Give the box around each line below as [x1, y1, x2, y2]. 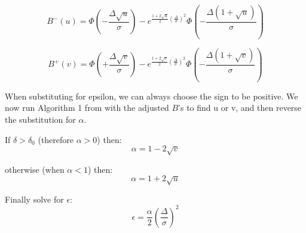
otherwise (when [5, 163, 65, 175]
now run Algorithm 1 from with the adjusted [5, 101, 169, 114]
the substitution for [5, 113, 76, 126]
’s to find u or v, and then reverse [178, 101, 302, 114]
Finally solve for [5, 192, 64, 205]
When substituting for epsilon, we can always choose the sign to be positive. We [5, 89, 298, 102]
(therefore [38, 133, 74, 145]
